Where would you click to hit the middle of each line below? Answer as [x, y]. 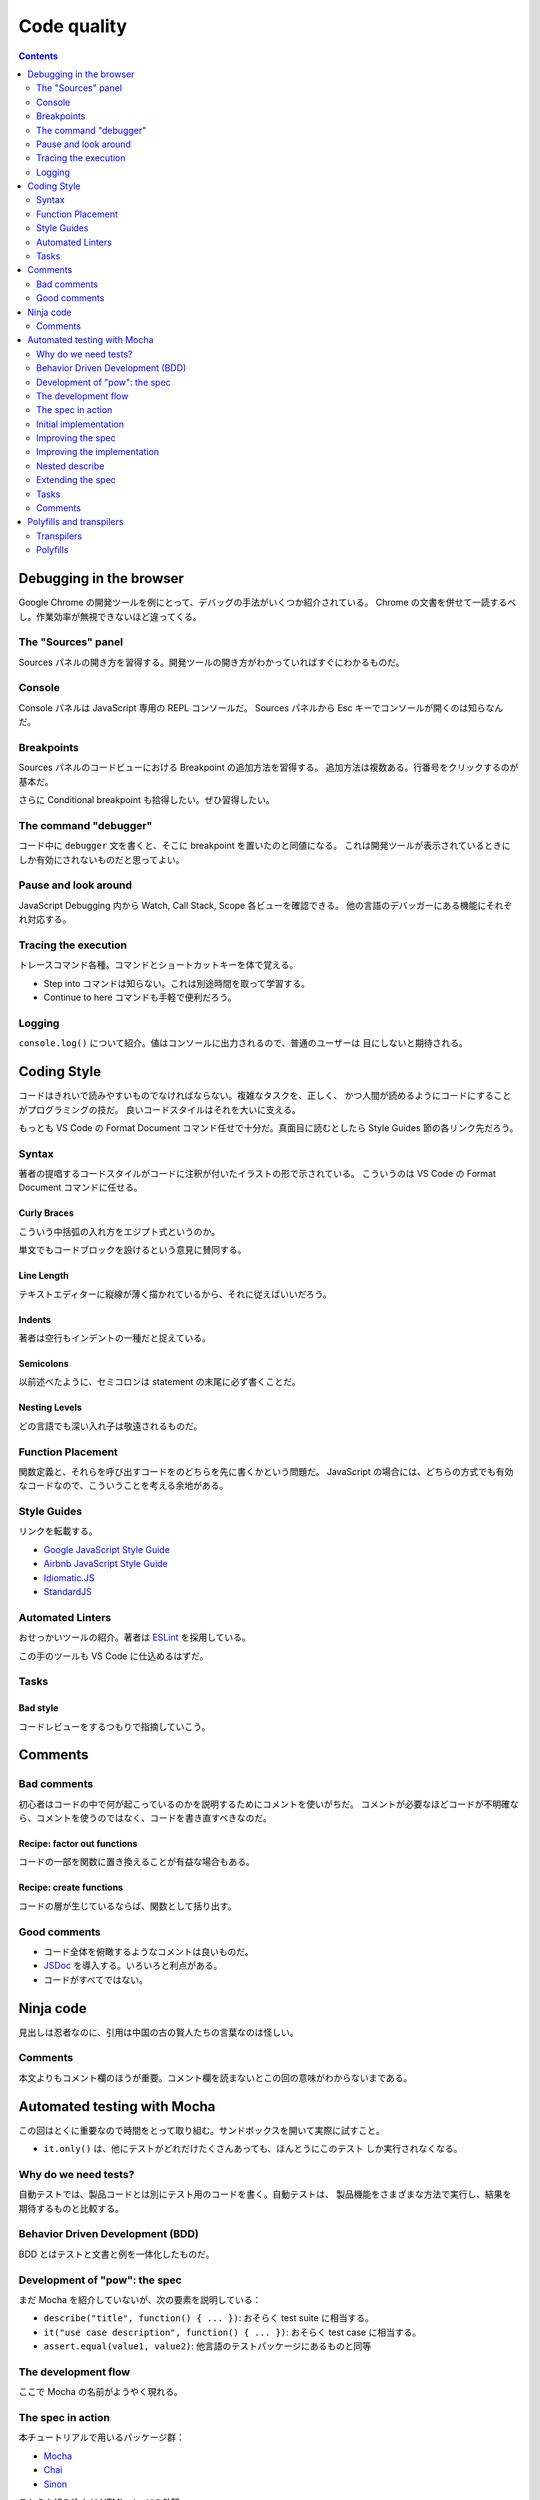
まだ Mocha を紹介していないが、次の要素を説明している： [140, 2299]
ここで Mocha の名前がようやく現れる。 [101, 2392]
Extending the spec [76, 480]
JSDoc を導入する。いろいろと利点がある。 [133, 1966]
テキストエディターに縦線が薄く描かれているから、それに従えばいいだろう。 [175, 1294]
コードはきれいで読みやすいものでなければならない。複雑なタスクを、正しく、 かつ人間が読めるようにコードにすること [265, 1096]
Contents [38, 56]
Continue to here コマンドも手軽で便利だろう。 [140, 997]
